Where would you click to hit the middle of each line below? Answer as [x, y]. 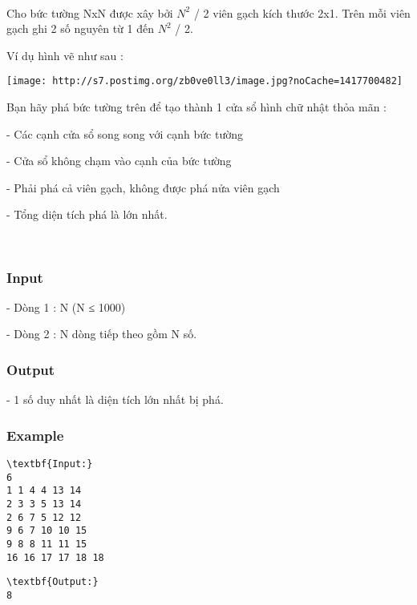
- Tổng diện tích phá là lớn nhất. [87, 214]
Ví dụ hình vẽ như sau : [65, 55]
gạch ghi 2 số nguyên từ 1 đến [81, 28]
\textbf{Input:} [50, 464]
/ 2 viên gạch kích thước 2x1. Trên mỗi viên [302, 12]
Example [35, 435]
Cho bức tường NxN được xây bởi [90, 12]
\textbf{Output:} [53, 582]
